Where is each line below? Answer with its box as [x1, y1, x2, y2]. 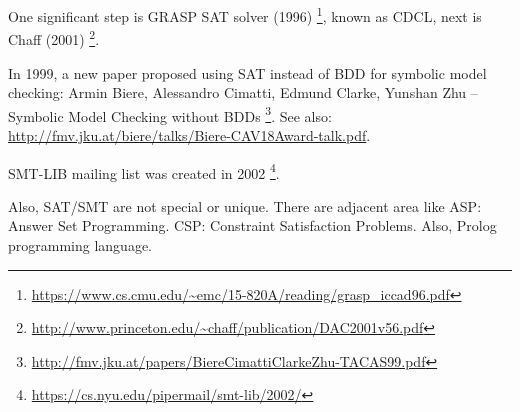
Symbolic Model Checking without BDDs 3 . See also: [8, 102, 332, 126]
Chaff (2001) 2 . [8, 26, 100, 49]
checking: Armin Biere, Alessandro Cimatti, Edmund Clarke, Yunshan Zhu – [8, 82, 478, 103]
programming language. [8, 234, 152, 255]
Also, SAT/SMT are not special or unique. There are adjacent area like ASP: [8, 195, 482, 216]
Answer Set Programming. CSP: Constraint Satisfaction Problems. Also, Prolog [8, 215, 497, 236]
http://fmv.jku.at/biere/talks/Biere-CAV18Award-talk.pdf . [8, 124, 371, 145]
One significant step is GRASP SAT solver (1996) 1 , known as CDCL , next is [8, 3, 482, 26]
